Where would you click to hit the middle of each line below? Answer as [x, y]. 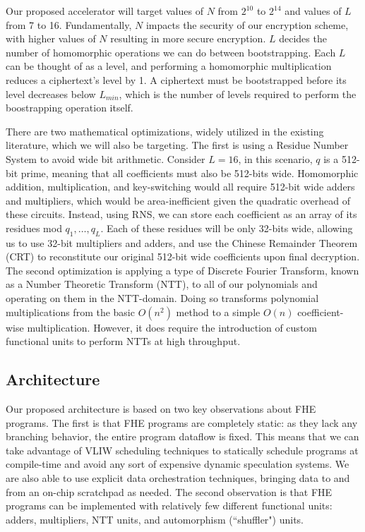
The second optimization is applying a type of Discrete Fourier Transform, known [182, 270]
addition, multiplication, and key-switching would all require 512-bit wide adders [180, 187]
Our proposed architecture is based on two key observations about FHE [161, 409]
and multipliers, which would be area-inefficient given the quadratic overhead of [178, 200]
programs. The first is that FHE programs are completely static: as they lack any [182, 422]
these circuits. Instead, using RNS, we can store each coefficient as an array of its [181, 214]
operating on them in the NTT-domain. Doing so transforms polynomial [162, 298]
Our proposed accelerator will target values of [104, 11]
